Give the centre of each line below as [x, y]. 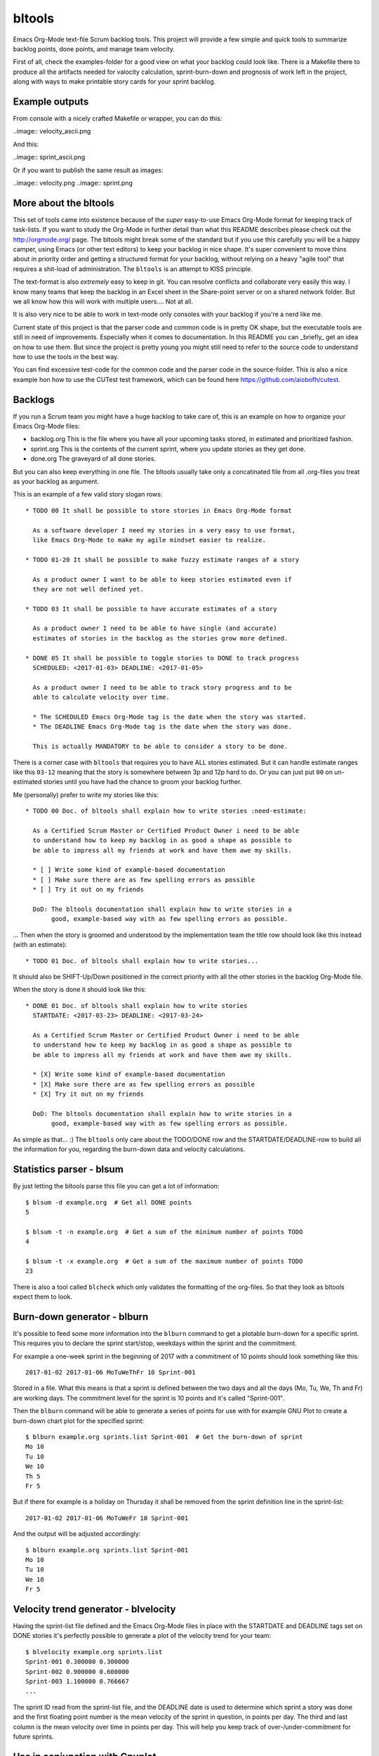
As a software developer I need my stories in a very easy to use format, [164, 530]
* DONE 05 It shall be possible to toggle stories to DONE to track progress [162, 658]
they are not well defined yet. [88, 589]
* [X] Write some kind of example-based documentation [129, 1074]
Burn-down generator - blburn [81, 1317]
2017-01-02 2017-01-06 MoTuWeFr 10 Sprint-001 [107, 1518]
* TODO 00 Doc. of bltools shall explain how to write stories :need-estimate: [166, 811]
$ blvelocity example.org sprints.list [94, 1652]
